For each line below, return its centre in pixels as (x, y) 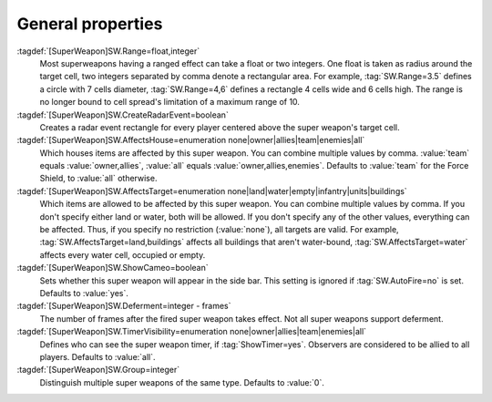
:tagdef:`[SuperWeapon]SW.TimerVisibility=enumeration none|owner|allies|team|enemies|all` (192, 332)
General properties (90, 24)
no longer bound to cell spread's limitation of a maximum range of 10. (170, 102)
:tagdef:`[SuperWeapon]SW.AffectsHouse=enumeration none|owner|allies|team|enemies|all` (191, 140)
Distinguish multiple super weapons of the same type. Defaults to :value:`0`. (182, 382)
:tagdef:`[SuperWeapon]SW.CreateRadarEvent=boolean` (123, 115)
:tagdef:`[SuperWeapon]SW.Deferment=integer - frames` (124, 306)
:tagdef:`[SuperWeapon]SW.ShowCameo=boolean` (113, 268)
